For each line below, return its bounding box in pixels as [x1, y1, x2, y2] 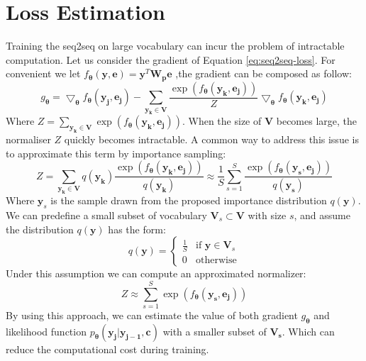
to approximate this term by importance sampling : [6, 145, 226, 160]
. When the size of [182, 113, 262, 128]
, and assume [294, 207, 350, 222]
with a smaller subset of [162, 323, 267, 338]
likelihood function [6, 323, 87, 338]
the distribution [6, 221, 74, 236]
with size [248, 207, 287, 222]
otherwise [196, 255, 237, 266]
